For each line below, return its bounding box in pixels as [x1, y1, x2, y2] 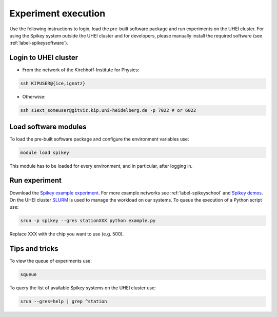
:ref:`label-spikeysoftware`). [9, 40, 69, 46]
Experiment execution [9, 8, 106, 19]
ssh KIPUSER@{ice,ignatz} [20, 81, 86, 87]
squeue [20, 272, 37, 278]
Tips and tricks [9, 244, 58, 253]
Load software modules [9, 122, 87, 131]
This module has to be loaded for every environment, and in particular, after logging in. [9, 163, 193, 169]
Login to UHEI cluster [9, 53, 78, 62]
